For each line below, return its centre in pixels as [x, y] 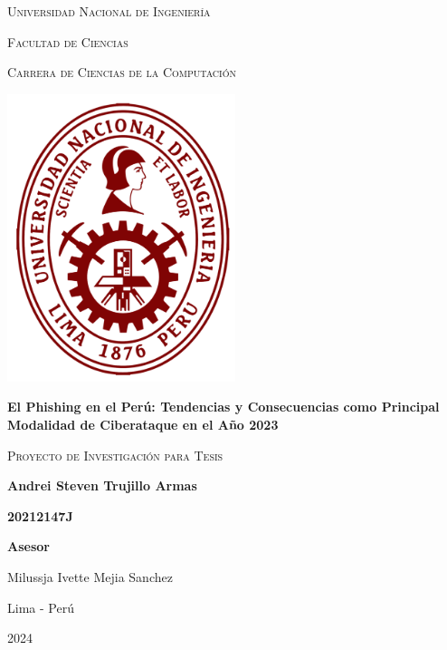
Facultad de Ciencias [68, 41]
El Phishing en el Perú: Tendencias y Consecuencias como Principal [223, 407]
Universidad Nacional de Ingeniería [109, 11]
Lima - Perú [41, 607]
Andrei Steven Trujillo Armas [102, 485]
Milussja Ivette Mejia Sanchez [90, 576]
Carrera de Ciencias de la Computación [122, 72]
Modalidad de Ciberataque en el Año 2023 [143, 424]
